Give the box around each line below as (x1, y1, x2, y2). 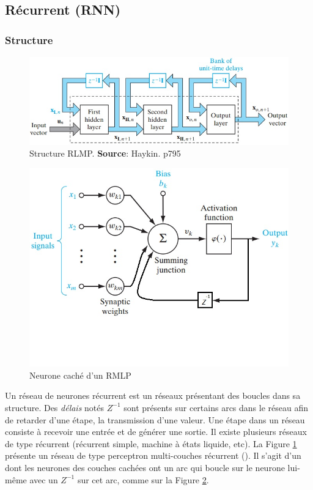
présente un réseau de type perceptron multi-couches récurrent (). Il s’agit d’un (5, 449, 301, 462)
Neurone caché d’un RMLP (29, 368, 131, 381)
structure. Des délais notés (5, 401, 105, 414)
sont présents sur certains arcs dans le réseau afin (123, 401, 308, 414)
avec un (29, 473, 58, 486)
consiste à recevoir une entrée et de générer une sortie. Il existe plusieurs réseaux (5, 425, 307, 438)
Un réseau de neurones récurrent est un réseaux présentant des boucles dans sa (5, 389, 301, 402)
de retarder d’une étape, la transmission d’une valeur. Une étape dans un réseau (5, 413, 305, 426)
